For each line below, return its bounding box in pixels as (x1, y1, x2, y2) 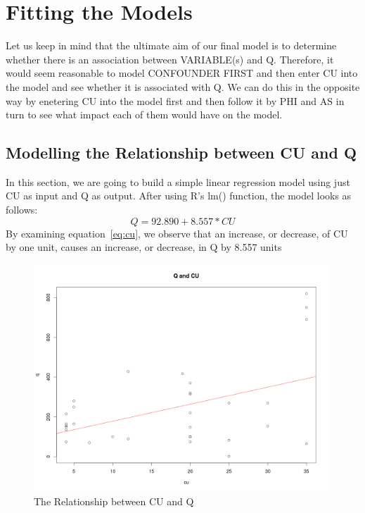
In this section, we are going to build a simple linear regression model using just (6, 174, 350, 189)
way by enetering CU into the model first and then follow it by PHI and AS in (6, 93, 345, 108)
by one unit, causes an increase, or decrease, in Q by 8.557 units (6, 240, 282, 254)
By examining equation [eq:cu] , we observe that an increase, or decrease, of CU (6, 225, 348, 240)
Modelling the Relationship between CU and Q (6, 142, 357, 163)
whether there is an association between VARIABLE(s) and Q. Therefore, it (6, 51, 334, 66)
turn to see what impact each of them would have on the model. (6, 107, 283, 122)
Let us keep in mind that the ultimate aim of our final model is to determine (6, 38, 337, 53)
